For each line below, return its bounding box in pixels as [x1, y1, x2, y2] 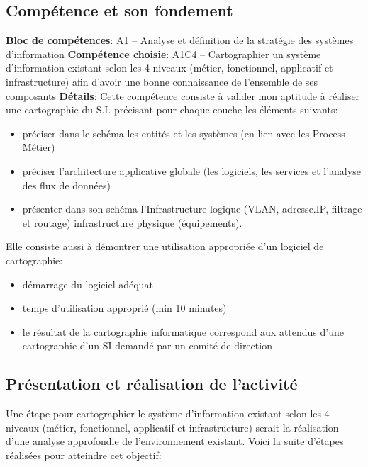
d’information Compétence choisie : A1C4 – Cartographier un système [6, 46, 321, 61]
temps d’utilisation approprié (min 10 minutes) [22, 300, 227, 315]
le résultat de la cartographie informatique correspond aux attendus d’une [22, 324, 344, 339]
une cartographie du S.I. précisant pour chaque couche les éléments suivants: [6, 102, 338, 117]
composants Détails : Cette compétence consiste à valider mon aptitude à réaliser [6, 88, 360, 103]
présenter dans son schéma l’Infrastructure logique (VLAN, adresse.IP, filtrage [22, 201, 362, 216]
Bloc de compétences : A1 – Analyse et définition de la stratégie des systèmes [6, 33, 354, 47]
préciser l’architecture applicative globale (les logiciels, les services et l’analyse [22, 163, 361, 178]
